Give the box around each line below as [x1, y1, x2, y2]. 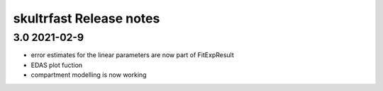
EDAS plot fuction [30, 61, 83, 69]
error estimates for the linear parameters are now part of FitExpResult [30, 51, 234, 59]
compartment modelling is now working [30, 71, 147, 79]
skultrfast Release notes [13, 11, 160, 26]
